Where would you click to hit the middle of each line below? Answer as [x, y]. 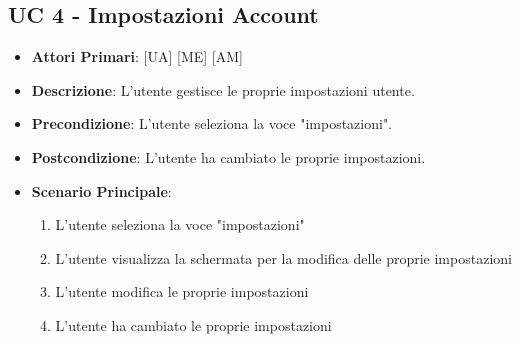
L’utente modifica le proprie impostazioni [182, 291]
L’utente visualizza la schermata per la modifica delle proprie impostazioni [283, 257]
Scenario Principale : [101, 190]
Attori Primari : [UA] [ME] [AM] [137, 56]
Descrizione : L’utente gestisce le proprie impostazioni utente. [223, 89]
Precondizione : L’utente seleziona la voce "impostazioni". [212, 123]
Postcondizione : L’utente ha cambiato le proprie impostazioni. [228, 156]
